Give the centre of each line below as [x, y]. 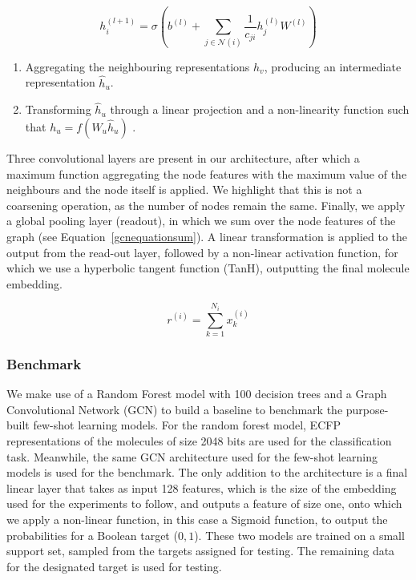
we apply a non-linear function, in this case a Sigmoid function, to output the [197, 520]
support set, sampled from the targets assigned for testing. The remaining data [201, 551]
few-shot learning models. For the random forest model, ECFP [187, 425]
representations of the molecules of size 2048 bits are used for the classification [199, 441]
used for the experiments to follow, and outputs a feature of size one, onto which [204, 503]
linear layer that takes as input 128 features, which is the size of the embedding [202, 487]
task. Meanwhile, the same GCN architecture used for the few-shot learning [192, 456]
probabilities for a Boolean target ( [92, 535]
